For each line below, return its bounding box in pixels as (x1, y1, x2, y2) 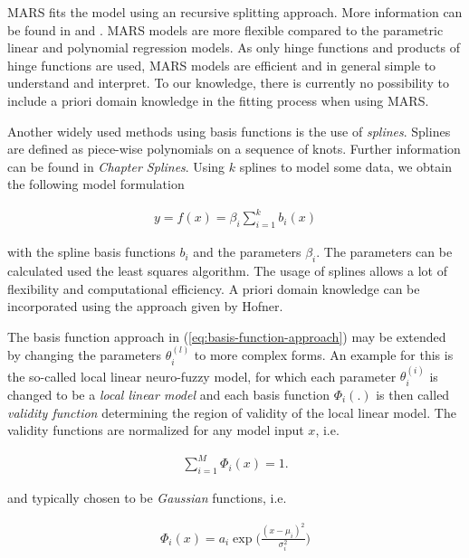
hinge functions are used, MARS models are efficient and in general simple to (7, 55, 436, 74)
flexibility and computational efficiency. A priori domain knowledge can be (7, 279, 420, 298)
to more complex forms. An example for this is (194, 345, 454, 364)
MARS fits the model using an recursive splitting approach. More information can (7, 3, 463, 21)
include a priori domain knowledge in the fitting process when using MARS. (7, 90, 429, 109)
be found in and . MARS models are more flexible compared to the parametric (7, 20, 444, 39)
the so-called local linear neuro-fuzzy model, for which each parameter (7, 366, 397, 385)
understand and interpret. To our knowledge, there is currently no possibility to (7, 73, 449, 92)
